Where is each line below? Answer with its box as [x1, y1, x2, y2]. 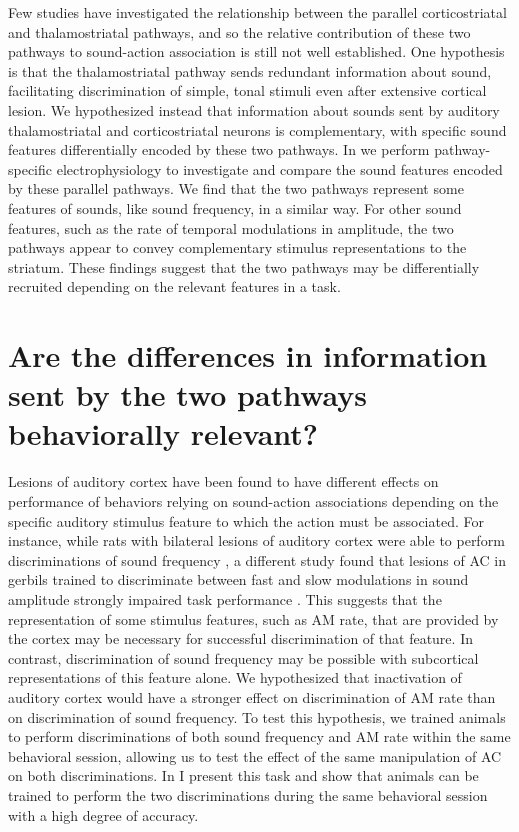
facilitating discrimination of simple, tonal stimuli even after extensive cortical [8, 80, 487, 101]
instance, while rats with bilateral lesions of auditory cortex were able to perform [8, 530, 505, 551]
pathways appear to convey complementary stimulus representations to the [8, 237, 467, 258]
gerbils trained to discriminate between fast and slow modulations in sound [8, 569, 469, 590]
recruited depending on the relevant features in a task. [8, 276, 341, 297]
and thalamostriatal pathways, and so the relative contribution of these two [8, 21, 471, 42]
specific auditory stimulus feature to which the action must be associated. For [8, 510, 484, 531]
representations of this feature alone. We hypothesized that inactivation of [8, 667, 462, 688]
